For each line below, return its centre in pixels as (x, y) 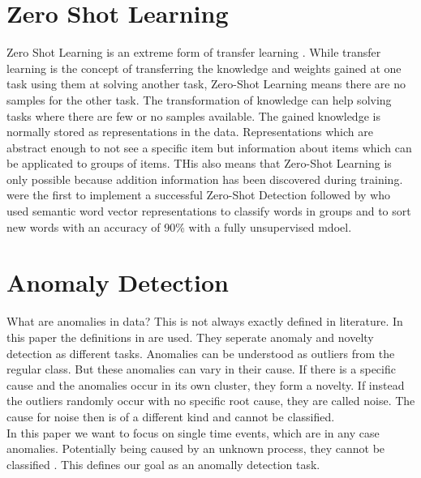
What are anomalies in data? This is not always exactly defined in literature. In (205, 321)
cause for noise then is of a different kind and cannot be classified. (171, 416)
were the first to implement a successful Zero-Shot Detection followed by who (199, 195)
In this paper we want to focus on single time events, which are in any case (193, 432)
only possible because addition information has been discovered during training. (205, 179)
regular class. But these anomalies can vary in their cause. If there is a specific (201, 369)
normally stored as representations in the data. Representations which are (190, 132)
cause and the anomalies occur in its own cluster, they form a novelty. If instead (206, 384)
